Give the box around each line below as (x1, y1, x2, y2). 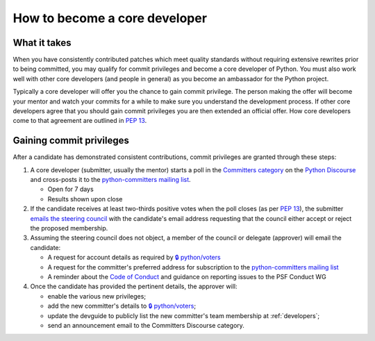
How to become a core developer (12, 10, 208, 26)
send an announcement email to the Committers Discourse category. (47, 321, 244, 329)
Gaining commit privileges (12, 135, 130, 147)
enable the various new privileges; (47, 292, 146, 300)
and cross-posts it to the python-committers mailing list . (30, 176, 191, 184)
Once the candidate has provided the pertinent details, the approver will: (30, 282, 237, 291)
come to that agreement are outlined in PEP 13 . (12, 117, 147, 125)
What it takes (12, 37, 72, 49)
